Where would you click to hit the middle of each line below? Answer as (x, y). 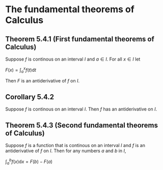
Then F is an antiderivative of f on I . (43, 81)
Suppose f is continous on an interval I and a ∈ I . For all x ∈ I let (73, 59)
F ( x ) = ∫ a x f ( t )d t (21, 70)
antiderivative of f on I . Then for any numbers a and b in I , (66, 151)
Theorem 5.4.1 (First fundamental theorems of (80, 39)
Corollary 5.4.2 (30, 97)
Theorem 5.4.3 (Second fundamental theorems (82, 125)
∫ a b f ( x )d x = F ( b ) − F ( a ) (29, 162)
